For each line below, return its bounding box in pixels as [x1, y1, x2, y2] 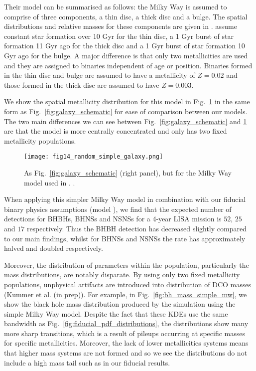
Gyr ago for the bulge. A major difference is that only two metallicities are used [4, 50, 248, 60]
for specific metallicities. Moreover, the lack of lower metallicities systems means [4, 338, 249, 348]
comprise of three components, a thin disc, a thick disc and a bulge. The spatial [4, 11, 248, 21]
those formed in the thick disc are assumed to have [4, 79, 159, 90]
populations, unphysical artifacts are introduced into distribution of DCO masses [4, 279, 252, 289]
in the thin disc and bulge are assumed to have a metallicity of [4, 70, 195, 80]
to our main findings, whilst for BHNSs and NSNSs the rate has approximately [4, 233, 246, 243]
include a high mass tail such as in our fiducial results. [4, 357, 170, 368]
